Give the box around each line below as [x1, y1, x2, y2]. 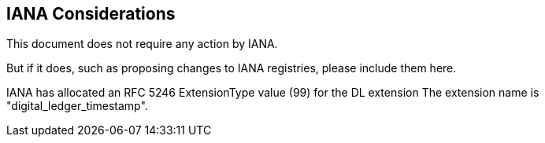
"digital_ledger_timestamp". [6, 99, 148, 113]
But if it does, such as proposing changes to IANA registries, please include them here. [6, 61, 457, 75]
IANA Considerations [6, 4, 176, 24]
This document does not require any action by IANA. [6, 37, 278, 51]
